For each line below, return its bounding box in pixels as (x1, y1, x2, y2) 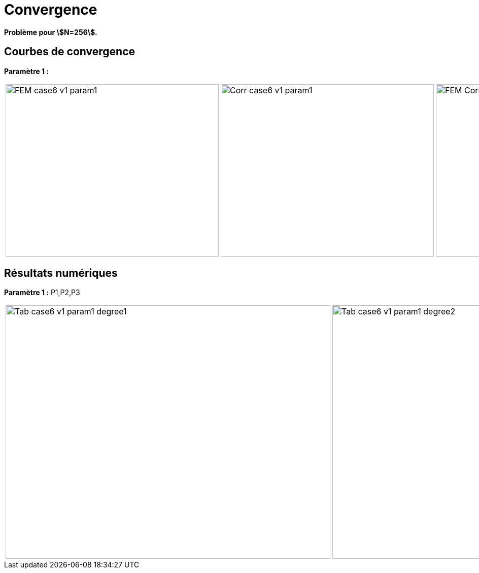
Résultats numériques (4, 267, 118, 280)
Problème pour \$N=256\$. (4, 27, 97, 37)
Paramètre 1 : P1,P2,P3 (4, 288, 80, 297)
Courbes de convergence (4, 45, 135, 58)
